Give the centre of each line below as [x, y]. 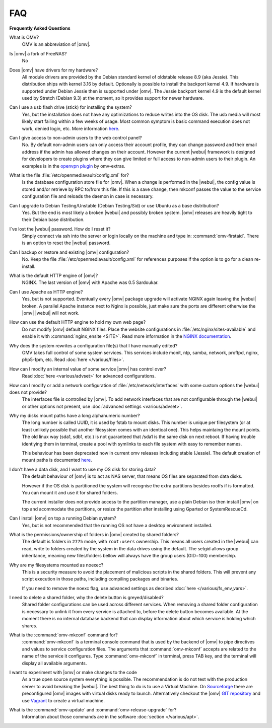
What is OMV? [24, 37]
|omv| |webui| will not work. [51, 313]
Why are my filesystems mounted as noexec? [56, 565]
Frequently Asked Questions [40, 28]
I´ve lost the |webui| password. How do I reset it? [60, 229]
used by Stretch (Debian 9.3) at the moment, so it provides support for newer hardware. [113, 98]
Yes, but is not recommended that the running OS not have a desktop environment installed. [117, 525]
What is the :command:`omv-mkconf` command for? [63, 635]
